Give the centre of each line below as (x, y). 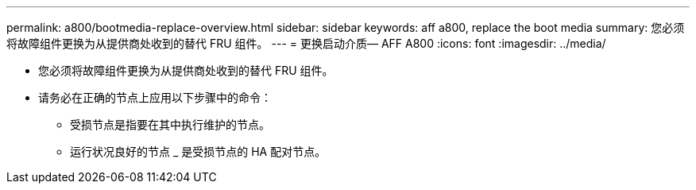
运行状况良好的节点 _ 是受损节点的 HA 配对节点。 (198, 151)
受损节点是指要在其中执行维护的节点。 (170, 124)
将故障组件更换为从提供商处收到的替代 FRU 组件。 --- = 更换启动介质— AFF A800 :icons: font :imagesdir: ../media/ (306, 43)
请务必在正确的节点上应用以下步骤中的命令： (155, 97)
